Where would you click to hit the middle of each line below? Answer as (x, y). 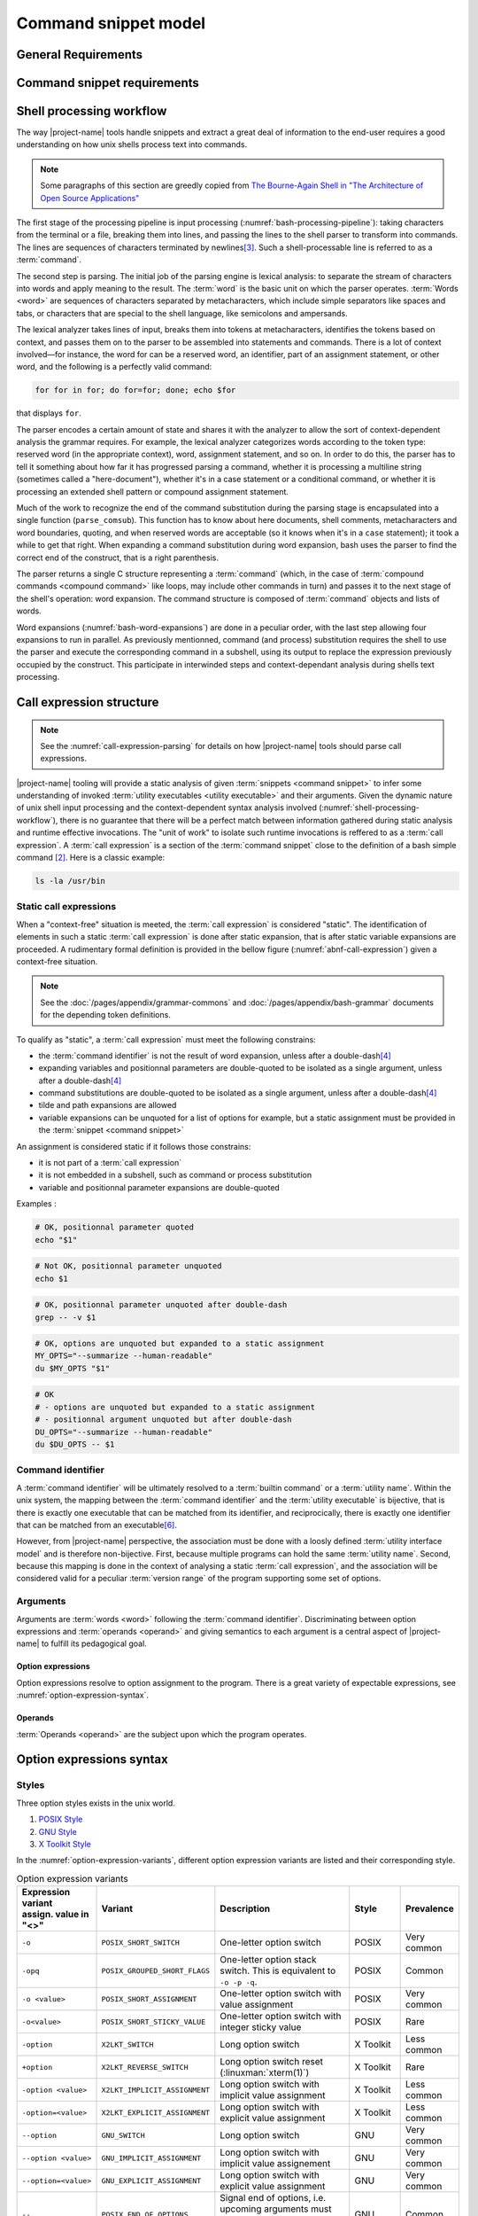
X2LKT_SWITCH (127, 2044)
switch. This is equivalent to (278, 1970)
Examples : (36, 1204)
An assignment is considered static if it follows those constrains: (134, 1146)
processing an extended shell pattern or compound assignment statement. (153, 491)
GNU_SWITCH (123, 2135)
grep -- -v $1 (66, 1317)
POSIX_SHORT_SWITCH (141, 1943)
